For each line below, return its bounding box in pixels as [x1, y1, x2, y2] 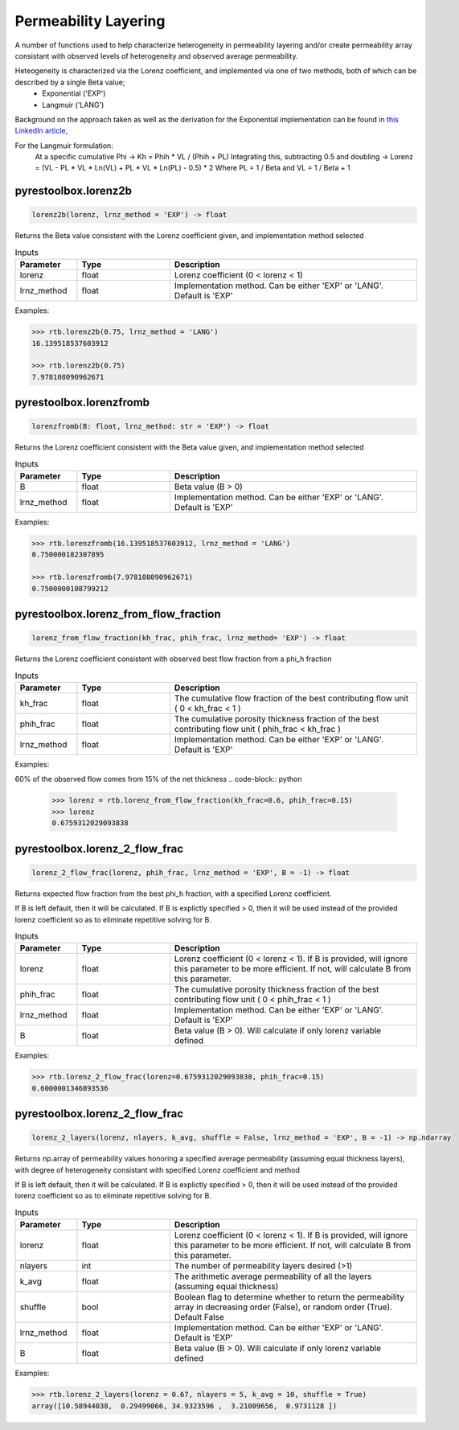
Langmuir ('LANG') [42, 100, 105, 109]
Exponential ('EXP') [42, 88, 106, 98]
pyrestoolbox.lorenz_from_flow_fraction [14, 607, 221, 621]
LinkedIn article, [14, 125, 68, 136]
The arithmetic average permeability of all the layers [174, 1271, 372, 1282]
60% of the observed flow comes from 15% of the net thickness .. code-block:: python [14, 775, 302, 784]
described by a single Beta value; [14, 77, 125, 87]
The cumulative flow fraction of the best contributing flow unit [174, 692, 409, 704]
